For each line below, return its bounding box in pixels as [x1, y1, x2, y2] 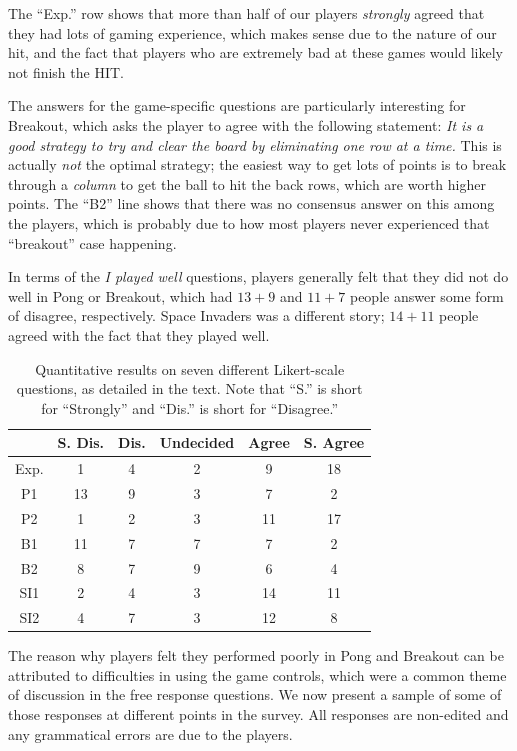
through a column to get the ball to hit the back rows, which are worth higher [8, 173, 486, 194]
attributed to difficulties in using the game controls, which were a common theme [8, 664, 507, 685]
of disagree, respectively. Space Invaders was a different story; [8, 305, 385, 326]
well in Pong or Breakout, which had [8, 285, 233, 306]
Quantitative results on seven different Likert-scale [35, 358, 345, 379]
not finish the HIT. [8, 61, 124, 82]
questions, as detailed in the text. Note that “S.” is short [16, 378, 363, 399]
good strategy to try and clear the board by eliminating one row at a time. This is [8, 134, 502, 155]
